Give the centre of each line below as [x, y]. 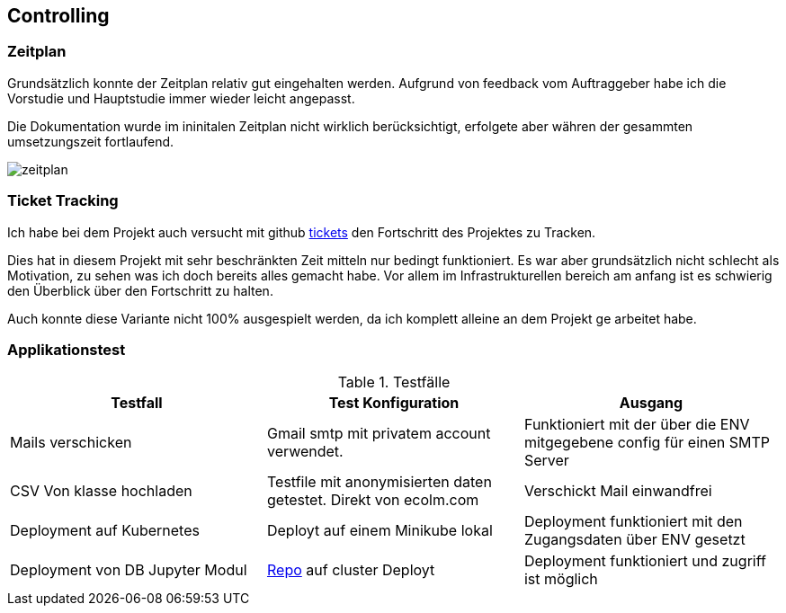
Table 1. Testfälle [394, 382]
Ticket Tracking [63, 201]
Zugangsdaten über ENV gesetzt [634, 540]
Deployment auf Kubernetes [105, 531]
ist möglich [561, 579]
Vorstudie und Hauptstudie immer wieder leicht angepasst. [181, 98]
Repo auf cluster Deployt [351, 570]
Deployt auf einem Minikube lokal [380, 531]
